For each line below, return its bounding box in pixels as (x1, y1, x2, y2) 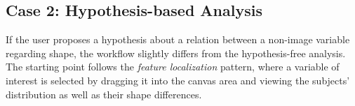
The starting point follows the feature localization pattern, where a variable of (6, 59, 340, 74)
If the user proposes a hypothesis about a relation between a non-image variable (6, 32, 350, 47)
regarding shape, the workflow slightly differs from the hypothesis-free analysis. (6, 45, 346, 60)
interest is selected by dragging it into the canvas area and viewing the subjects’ (6, 73, 350, 87)
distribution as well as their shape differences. (6, 86, 202, 101)
